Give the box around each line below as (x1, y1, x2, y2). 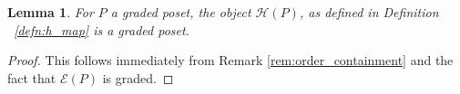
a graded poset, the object (110, 3, 251, 21)
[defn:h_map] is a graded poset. (14, 20, 189, 39)
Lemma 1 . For (7, 3, 94, 21)
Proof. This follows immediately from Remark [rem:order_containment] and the (7, 51, 454, 70)
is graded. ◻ (102, 68, 174, 87)
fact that (7, 68, 56, 87)
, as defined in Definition (299, 3, 439, 21)
